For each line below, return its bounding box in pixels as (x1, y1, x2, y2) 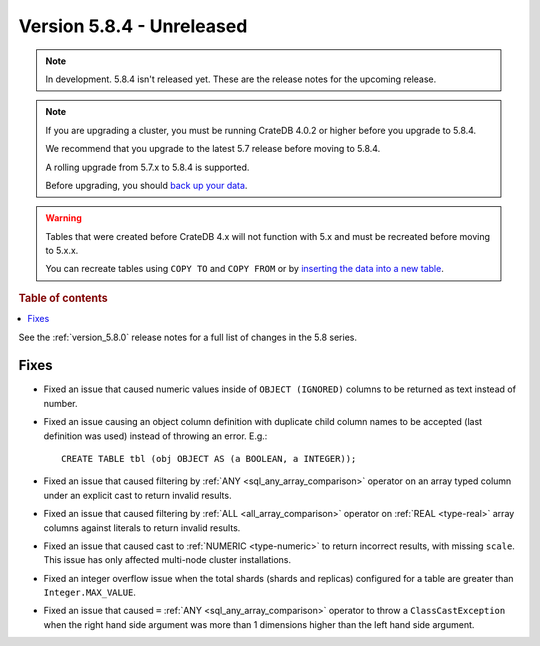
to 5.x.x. (45, 245, 79, 257)
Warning (45, 212, 82, 224)
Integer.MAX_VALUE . (43, 586, 137, 599)
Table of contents (18, 291, 109, 305)
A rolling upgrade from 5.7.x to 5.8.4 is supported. (45, 161, 250, 173)
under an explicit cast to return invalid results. (43, 489, 232, 501)
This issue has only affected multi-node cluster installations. (43, 554, 292, 566)
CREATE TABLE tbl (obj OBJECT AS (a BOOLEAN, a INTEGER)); (61, 453, 357, 464)
